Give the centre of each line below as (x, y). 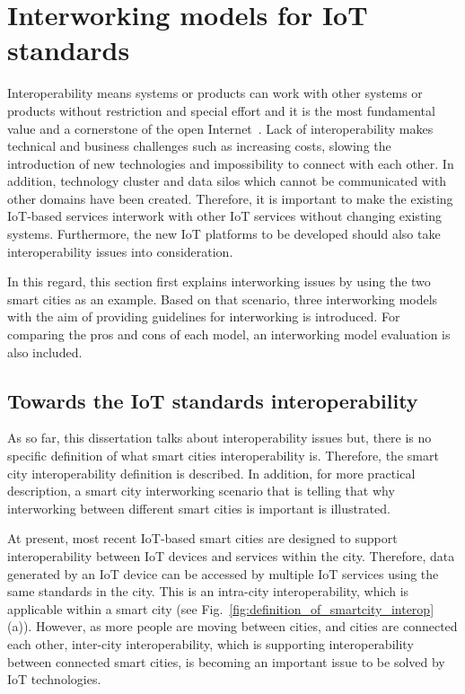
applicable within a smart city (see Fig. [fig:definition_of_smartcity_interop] (221, 608)
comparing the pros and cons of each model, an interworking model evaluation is (229, 334)
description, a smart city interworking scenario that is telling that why (201, 491)
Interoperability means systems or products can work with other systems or (215, 93)
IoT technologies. (54, 679)
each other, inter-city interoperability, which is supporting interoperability (211, 643)
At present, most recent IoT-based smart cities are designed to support (202, 538)
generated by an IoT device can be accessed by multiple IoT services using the (223, 573)
